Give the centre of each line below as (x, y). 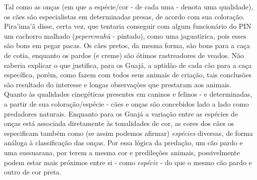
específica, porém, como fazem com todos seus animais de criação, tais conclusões (128, 75)
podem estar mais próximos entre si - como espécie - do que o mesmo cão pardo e (128, 162)
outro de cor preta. (33, 172)
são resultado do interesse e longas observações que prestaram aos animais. (118, 84)
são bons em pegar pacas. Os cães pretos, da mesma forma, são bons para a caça (127, 45)
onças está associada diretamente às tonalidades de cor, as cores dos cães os (119, 123)
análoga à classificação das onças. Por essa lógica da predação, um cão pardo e (124, 143)
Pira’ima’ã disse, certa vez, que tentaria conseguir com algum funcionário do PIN (128, 26)
